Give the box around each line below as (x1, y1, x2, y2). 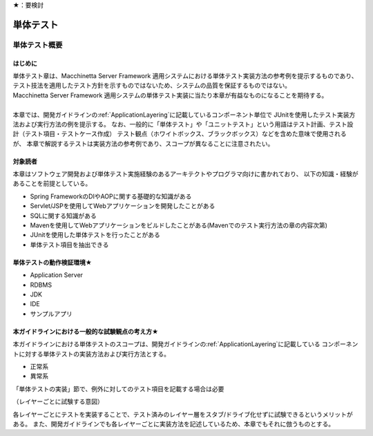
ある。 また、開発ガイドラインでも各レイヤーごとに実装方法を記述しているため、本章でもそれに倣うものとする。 (12, 419, 335, 428)
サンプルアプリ (30, 310, 73, 318)
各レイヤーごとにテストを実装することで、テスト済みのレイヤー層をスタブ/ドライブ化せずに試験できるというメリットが (12, 410, 353, 418)
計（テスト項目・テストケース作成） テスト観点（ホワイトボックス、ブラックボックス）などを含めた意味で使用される (12, 130, 347, 138)
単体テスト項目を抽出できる (30, 240, 109, 249)
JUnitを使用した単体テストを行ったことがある (30, 231, 160, 239)
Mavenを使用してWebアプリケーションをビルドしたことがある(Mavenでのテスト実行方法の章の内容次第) (30, 221, 327, 229)
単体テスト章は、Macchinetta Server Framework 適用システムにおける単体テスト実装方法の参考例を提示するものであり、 (12, 71, 358, 79)
